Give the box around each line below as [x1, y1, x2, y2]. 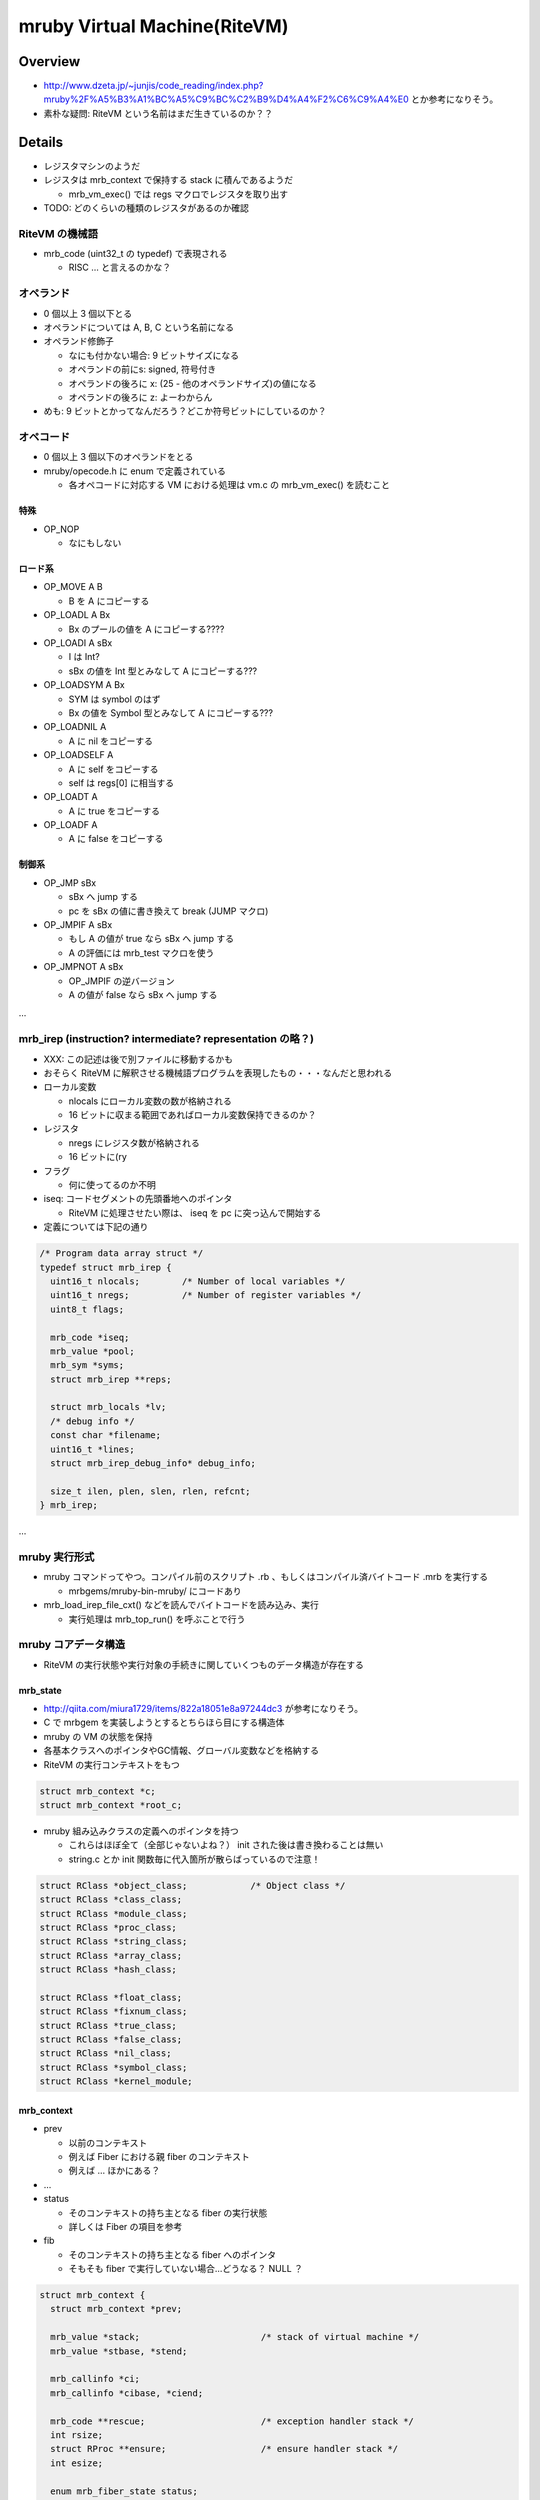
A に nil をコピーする [68, 735, 154, 747]
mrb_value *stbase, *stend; [50, 2345, 188, 2357]
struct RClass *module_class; [39, 1908, 188, 1919]
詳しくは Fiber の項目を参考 [68, 2220, 183, 2232]
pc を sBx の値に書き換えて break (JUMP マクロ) [68, 905, 269, 917]
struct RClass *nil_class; [39, 2048, 172, 2059]
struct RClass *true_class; [39, 2020, 177, 2031]
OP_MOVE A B [43, 581, 104, 593]
